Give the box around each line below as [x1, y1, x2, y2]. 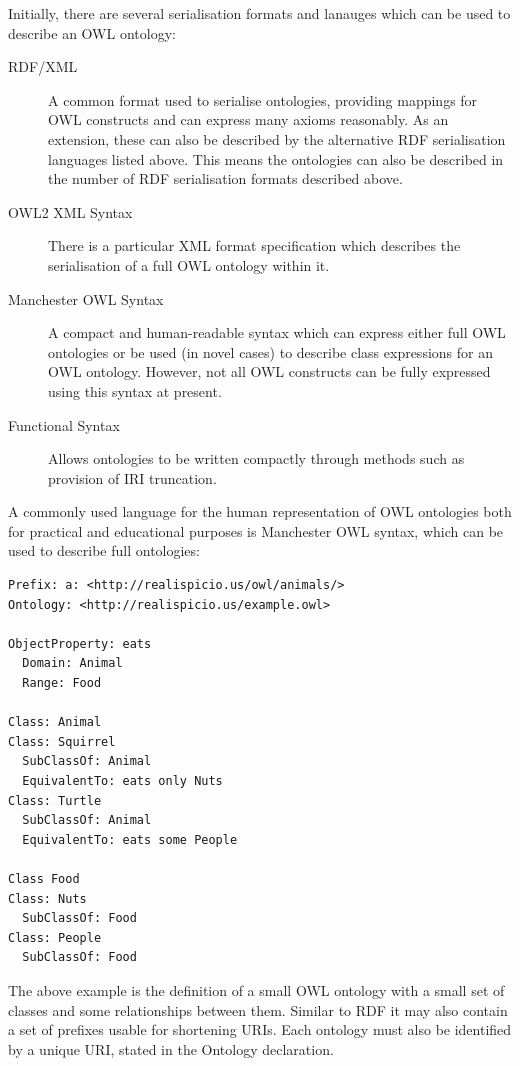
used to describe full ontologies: [8, 540, 200, 561]
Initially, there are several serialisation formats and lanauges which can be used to [8, 3, 511, 23]
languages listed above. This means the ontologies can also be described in [48, 148, 504, 169]
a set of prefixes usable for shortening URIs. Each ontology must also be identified [8, 1019, 512, 1040]
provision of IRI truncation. [48, 467, 217, 488]
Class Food [8, 871, 80, 886]
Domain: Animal [22, 656, 123, 671]
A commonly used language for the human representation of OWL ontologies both [8, 501, 512, 522]
